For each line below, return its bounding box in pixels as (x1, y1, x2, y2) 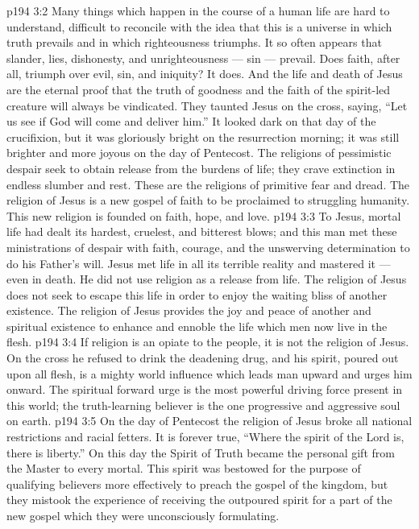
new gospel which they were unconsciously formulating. (6, 507, 280, 523)
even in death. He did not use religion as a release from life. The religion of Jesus (6, 271, 407, 287)
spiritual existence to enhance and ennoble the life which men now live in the (6, 317, 388, 334)
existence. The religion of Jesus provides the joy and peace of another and (6, 302, 371, 319)
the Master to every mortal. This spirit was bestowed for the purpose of (6, 460, 361, 477)
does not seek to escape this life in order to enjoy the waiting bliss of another (6, 286, 388, 303)
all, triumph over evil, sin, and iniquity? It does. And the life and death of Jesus (6, 65, 403, 82)
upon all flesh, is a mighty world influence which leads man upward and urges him (6, 365, 413, 382)
